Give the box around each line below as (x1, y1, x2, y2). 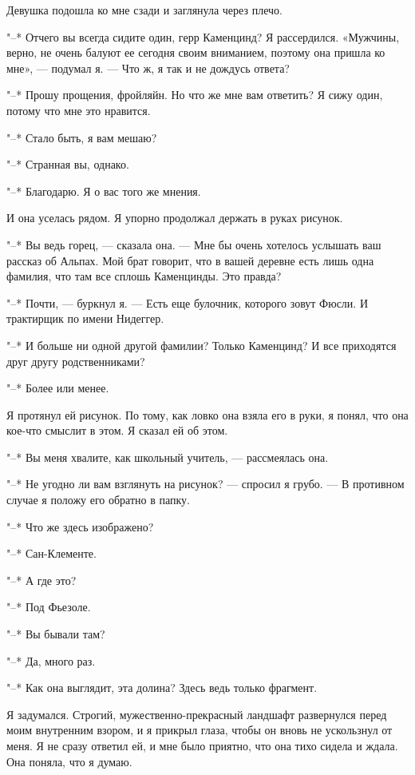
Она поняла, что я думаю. (6, 753, 132, 769)
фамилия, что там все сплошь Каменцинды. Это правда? (6, 268, 282, 284)
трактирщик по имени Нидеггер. (6, 310, 164, 327)
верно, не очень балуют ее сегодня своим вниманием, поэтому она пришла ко (6, 44, 385, 61)
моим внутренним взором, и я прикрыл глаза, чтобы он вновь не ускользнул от (6, 721, 393, 738)
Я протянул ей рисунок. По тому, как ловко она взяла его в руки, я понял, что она (6, 406, 409, 423)
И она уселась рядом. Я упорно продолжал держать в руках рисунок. (6, 209, 343, 226)
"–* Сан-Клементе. (6, 545, 97, 562)
